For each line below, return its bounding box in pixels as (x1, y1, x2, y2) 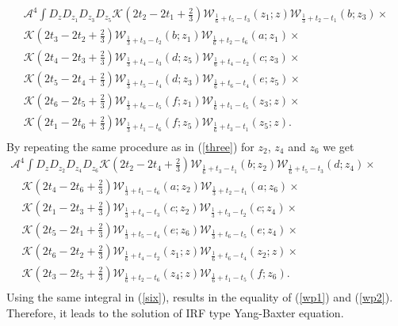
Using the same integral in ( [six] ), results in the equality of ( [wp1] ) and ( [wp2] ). (6, 289, 393, 305)
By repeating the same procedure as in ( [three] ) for (6, 138, 254, 154)
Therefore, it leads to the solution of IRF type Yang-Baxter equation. (6, 304, 344, 320)
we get (323, 138, 354, 154)
